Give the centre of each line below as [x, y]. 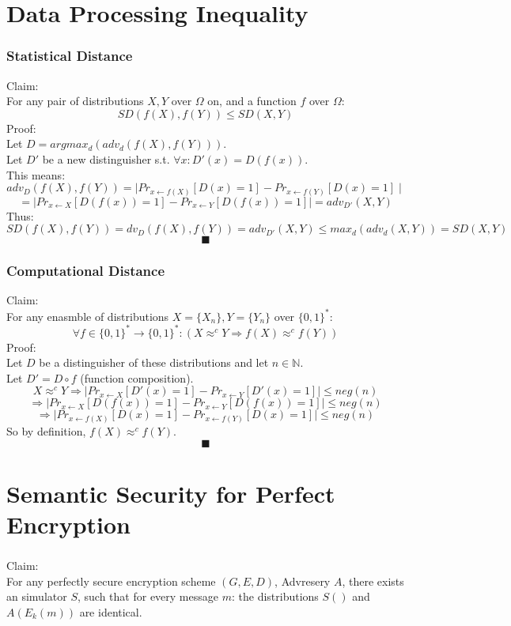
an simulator [37, 596]
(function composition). [137, 377]
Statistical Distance [70, 56]
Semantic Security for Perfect [171, 493]
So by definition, [46, 430]
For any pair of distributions [75, 101]
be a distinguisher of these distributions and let [154, 362]
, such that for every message [148, 596]
